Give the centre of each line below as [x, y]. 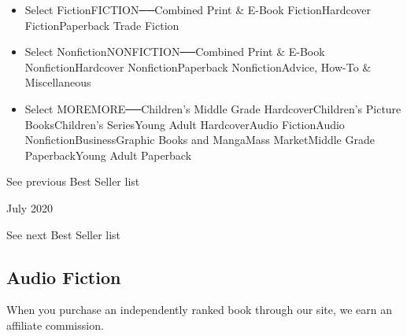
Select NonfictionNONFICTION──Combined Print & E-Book [175, 52]
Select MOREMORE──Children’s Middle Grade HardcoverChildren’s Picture [213, 108]
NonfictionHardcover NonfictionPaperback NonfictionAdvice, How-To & [198, 66]
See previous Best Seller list [73, 181]
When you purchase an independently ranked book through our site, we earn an [200, 310]
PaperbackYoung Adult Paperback [108, 155]
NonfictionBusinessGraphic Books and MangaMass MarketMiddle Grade [200, 140]
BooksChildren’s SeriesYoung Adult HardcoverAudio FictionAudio [185, 124]
